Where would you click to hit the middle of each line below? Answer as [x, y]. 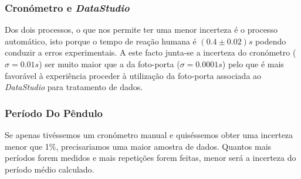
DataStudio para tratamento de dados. [74, 87]
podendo [271, 41]
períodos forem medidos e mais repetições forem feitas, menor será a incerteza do [150, 158]
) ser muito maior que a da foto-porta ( [109, 64]
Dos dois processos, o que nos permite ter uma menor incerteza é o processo [141, 30]
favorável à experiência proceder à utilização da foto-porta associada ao [133, 75]
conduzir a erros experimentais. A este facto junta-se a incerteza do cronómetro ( [150, 52]
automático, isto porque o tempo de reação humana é [101, 41]
